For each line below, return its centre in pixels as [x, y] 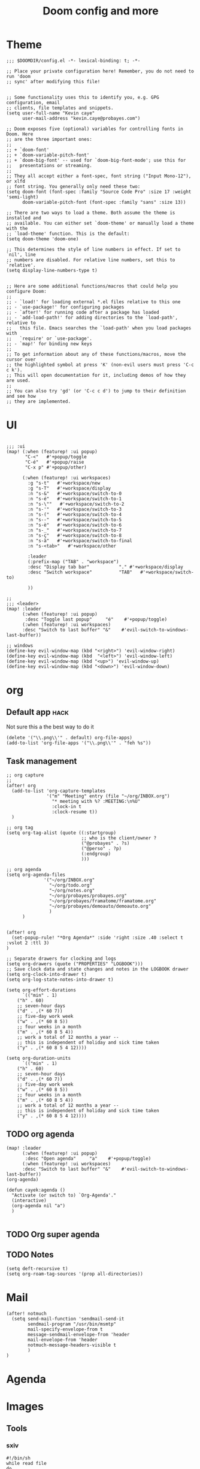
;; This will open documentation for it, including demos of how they [96, 375]
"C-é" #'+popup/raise [54, 462]
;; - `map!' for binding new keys [49, 344]
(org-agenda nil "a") [39, 1205]
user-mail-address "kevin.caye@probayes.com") [81, 118]
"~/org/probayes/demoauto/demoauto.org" [100, 906]
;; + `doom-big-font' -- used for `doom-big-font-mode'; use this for [96, 160]
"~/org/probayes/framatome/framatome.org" [103, 901]
